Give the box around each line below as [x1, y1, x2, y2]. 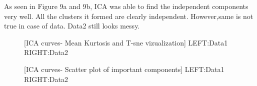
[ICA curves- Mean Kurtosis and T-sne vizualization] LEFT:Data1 [24, 37, 228, 47]
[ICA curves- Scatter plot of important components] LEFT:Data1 [24, 63, 224, 74]
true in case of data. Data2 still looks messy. [4, 20, 140, 31]
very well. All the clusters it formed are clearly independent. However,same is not [4, 10, 253, 21]
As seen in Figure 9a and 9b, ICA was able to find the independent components [4, 1, 248, 11]
